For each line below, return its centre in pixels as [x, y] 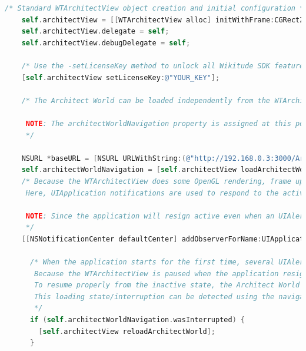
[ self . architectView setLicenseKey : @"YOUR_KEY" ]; [121, 77]
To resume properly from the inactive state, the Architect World [167, 285]
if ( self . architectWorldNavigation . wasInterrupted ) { [137, 320]
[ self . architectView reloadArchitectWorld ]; [127, 331]
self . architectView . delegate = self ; [95, 32]
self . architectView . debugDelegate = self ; [106, 43]
